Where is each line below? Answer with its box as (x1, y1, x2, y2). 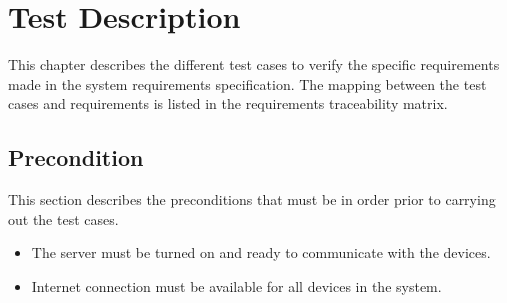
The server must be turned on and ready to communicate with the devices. (31, 242, 491, 263)
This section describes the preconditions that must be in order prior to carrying (8, 189, 496, 210)
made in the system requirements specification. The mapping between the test (8, 73, 487, 94)
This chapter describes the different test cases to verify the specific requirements (8, 54, 500, 75)
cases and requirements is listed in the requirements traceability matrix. (8, 93, 448, 114)
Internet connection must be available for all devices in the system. (31, 275, 442, 296)
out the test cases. (8, 208, 119, 229)
